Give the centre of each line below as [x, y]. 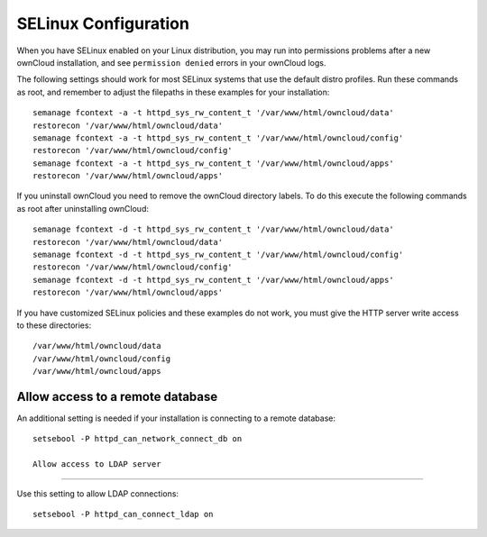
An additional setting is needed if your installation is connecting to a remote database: [176, 418]
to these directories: [54, 325]
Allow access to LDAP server [97, 464]
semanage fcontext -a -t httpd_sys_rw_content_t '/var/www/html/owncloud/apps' [213, 163]
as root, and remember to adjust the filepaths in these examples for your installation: [173, 92]
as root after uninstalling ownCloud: [83, 208]
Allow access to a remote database [117, 396]
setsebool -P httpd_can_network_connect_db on [138, 439]
